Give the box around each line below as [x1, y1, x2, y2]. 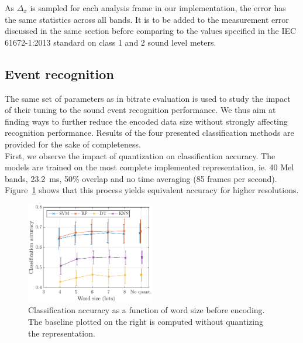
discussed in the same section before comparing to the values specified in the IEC [5, 25, 297, 37]
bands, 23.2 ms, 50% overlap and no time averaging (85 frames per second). [5, 172, 277, 184]
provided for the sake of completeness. [5, 138, 141, 150]
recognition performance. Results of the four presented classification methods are [5, 126, 294, 139]
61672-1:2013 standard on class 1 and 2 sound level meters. [5, 36, 216, 48]
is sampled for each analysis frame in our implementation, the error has [30, 2, 286, 13]
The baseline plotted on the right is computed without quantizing [28, 315, 263, 327]
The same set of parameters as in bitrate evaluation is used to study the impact [5, 92, 291, 104]
